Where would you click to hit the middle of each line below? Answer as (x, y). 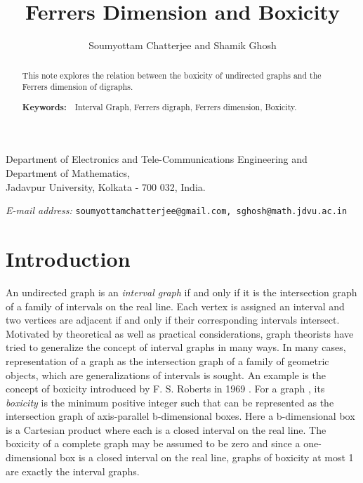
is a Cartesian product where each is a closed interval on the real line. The (166, 429)
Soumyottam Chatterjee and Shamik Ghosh (183, 45)
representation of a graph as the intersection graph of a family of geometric (167, 360)
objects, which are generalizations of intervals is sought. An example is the (166, 375)
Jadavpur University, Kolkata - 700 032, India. (106, 186)
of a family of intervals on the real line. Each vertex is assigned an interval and (175, 306)
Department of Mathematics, (68, 172)
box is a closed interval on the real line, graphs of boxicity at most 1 (207, 457)
